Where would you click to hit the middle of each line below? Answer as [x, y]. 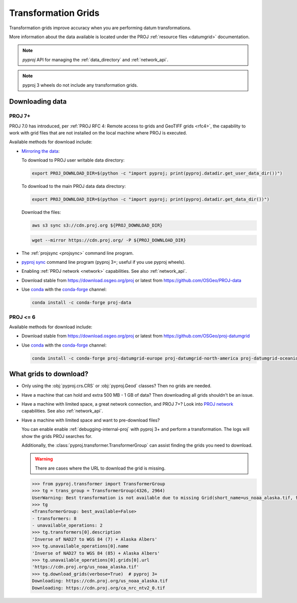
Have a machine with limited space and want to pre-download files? [91, 420]
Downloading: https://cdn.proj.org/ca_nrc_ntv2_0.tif [99, 588]
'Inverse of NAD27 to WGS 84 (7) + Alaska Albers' [95, 539]
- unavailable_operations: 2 [67, 525]
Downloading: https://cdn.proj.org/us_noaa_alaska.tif [100, 581]
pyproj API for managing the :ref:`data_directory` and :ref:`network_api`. [95, 60]
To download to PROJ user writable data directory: [73, 160]
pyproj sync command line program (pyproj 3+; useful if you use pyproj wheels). [103, 262]
